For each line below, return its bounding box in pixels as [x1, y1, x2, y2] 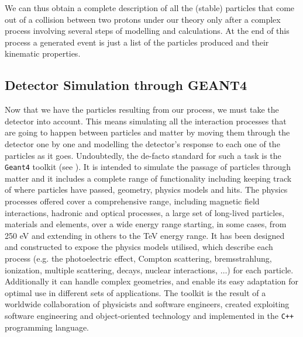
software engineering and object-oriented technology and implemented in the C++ [5, 309, 294, 321]
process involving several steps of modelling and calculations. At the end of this [5, 25, 290, 37]
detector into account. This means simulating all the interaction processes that [5, 114, 287, 127]
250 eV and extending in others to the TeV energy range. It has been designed [5, 229, 285, 241]
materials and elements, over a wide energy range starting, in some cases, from [5, 218, 287, 230]
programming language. [5, 321, 89, 333]
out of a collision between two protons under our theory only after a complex [5, 13, 281, 25]
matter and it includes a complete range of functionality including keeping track [5, 172, 292, 184]
